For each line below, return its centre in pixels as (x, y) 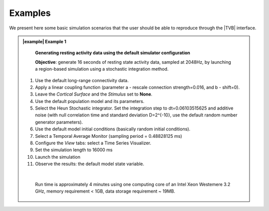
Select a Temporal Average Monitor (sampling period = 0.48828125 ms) (109, 136)
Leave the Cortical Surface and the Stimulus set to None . (94, 94)
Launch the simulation (58, 157)
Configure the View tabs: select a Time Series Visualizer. (93, 143)
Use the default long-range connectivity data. (82, 80)
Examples (30, 13)
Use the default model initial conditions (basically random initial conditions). (113, 129)
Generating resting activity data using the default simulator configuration (113, 53)
